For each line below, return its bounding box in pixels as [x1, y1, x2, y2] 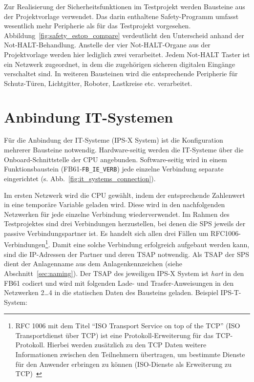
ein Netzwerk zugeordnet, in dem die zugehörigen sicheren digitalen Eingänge [4, 59, 235, 69]
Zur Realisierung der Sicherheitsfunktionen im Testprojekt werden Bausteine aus [4, 1, 245, 11]
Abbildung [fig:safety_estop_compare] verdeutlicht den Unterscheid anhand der [4, 30, 244, 40]
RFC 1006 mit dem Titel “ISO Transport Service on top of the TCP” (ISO [15, 320, 240, 331]
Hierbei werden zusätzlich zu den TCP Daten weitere [47, 340, 207, 350]
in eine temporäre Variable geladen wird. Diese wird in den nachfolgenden [4, 199, 225, 210]
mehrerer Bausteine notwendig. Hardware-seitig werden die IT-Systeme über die [4, 145, 244, 155]
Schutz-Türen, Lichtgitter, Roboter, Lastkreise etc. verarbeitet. [4, 78, 192, 88]
